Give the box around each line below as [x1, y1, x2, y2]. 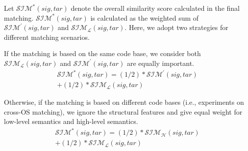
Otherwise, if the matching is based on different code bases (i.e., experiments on [4, 97, 244, 107]
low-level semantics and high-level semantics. [4, 116, 138, 126]
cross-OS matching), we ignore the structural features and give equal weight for [4, 106, 243, 117]
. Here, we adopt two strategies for [124, 22, 228, 32]
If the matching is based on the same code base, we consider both [4, 48, 201, 59]
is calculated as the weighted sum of [90, 12, 199, 23]
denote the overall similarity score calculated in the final [71, 3, 240, 13]
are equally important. [127, 58, 194, 68]
